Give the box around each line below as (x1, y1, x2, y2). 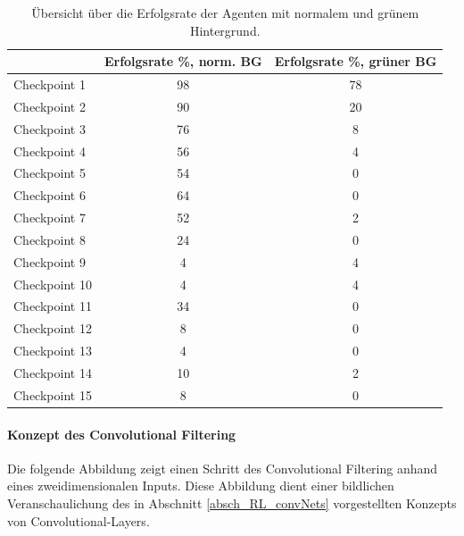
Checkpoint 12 (13, 319, 92, 338)
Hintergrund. (189, 21, 261, 39)
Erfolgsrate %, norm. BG (104, 52, 262, 71)
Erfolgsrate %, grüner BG (274, 52, 437, 71)
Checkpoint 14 (13, 364, 92, 381)
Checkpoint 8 (13, 230, 86, 248)
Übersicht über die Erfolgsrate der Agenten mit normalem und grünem (31, 4, 419, 21)
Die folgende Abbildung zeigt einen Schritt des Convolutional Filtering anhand (7, 458, 438, 477)
